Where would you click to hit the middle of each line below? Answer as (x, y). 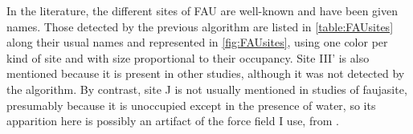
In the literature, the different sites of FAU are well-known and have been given (202, 10)
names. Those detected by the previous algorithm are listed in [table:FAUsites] (200, 26)
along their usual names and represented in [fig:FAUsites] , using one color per (197, 42)
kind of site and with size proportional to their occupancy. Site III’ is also (188, 57)
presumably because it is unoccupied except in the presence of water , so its (191, 105)
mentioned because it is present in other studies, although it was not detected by (206, 73)
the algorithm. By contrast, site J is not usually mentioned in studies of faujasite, (207, 89)
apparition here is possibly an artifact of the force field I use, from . (173, 121)
